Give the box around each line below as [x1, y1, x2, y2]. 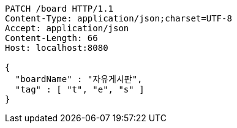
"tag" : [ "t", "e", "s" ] [15, 85, 145, 94]
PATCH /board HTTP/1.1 [5, 4, 114, 13]
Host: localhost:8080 [5, 43, 108, 53]
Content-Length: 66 [5, 33, 98, 43]
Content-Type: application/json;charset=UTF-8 [5, 13, 232, 23]
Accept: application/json [5, 23, 129, 33]
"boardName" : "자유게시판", [15, 74, 143, 84]
